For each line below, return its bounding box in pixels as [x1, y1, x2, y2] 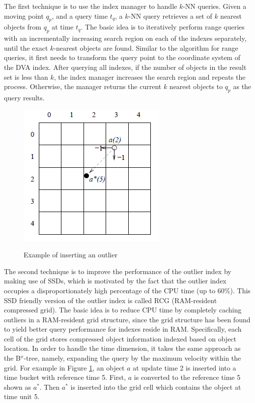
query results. [4, 92, 45, 102]
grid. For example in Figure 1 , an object [4, 362, 125, 372]
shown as [4, 381, 31, 392]
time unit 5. [4, 391, 40, 402]
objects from [4, 22, 41, 32]
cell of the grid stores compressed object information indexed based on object [4, 333, 237, 343]
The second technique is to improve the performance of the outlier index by [4, 266, 231, 276]
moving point [4, 10, 44, 21]
